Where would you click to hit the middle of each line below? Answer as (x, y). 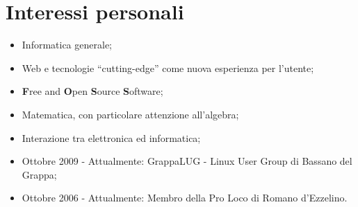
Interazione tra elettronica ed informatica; (111, 137)
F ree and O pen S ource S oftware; (92, 91)
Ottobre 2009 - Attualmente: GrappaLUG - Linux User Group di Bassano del (187, 161)
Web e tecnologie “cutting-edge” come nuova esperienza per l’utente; (168, 67)
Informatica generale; (67, 45)
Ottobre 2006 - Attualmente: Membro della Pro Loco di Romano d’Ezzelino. (185, 198)
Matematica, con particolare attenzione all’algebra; (130, 114)
